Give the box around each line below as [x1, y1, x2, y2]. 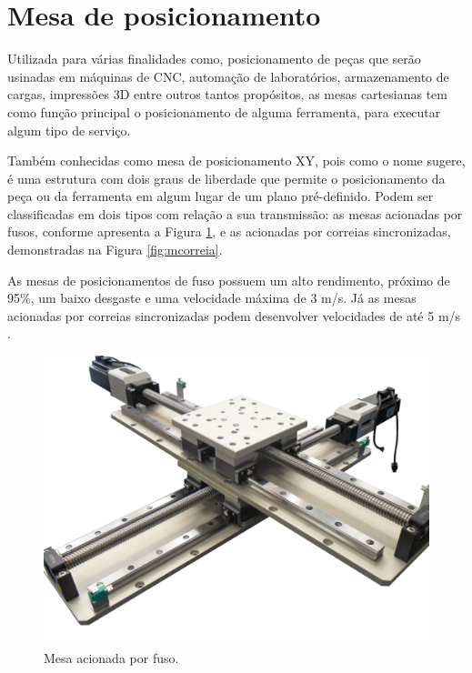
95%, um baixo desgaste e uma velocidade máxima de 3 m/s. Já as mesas [7, 288, 417, 307]
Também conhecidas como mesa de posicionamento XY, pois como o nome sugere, [7, 151, 466, 170]
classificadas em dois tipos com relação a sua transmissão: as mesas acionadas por [7, 204, 463, 223]
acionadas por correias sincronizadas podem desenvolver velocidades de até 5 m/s [7, 306, 461, 325]
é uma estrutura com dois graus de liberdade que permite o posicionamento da [7, 168, 446, 187]
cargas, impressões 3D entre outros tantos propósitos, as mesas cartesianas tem [7, 85, 447, 104]
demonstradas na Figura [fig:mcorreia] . [7, 240, 223, 259]
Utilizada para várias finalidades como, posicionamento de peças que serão [7, 49, 421, 68]
